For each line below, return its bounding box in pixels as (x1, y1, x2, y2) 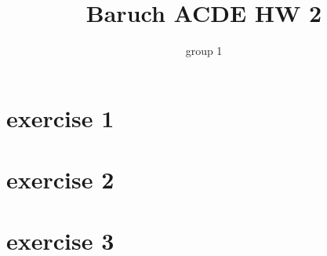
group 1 (185, 42, 223, 59)
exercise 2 (6, 163, 114, 196)
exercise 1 (6, 101, 114, 133)
